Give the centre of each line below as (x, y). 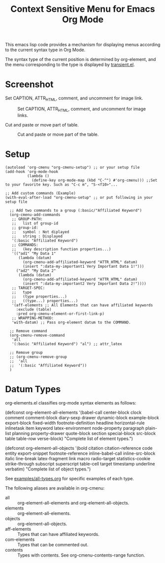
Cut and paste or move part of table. (42, 125)
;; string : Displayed (37, 236)
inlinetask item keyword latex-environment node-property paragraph (75, 428)
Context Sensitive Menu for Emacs (83, 9)
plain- (151, 428)
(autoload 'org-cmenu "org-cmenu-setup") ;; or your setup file (72, 167)
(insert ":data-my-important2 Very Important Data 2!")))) (85, 283)
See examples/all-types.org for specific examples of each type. (70, 478)
